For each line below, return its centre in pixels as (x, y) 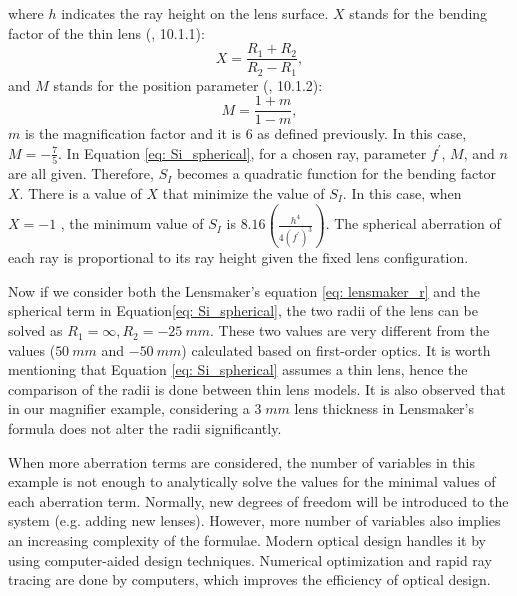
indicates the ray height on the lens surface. (195, 13)
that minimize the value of (243, 192)
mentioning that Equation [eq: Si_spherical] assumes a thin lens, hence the (238, 369)
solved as (35, 330)
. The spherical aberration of (413, 223)
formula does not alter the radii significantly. (145, 428)
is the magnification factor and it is (132, 133)
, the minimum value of (132, 223)
